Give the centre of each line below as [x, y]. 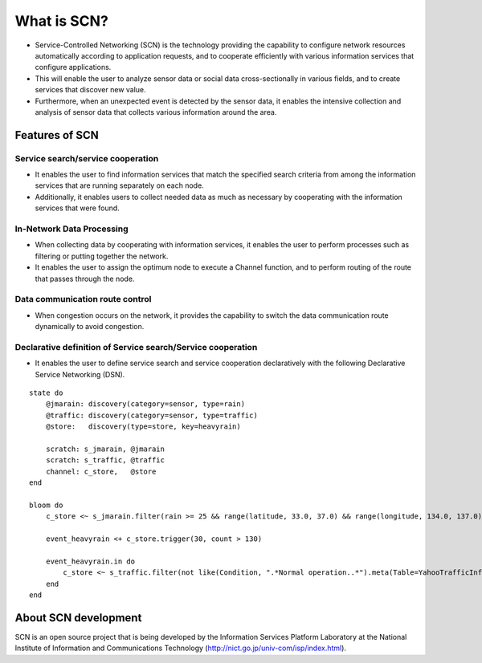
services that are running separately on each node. [119, 185]
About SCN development [78, 618]
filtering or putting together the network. [102, 256]
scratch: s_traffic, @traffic [105, 460]
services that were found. [77, 208]
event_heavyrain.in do [90, 561]
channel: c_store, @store [101, 471]
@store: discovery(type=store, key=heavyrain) [143, 427]
